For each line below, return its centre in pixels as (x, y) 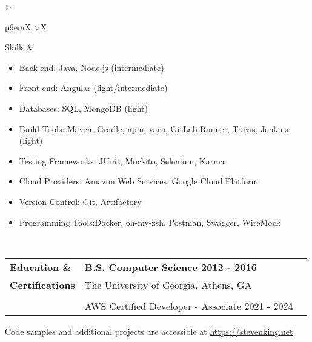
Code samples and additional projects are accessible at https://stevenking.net (149, 331)
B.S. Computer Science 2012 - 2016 (171, 267)
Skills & (19, 47)
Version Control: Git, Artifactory (80, 201)
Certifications (42, 284)
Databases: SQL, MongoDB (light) (83, 108)
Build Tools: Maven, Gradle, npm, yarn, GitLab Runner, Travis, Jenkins (154, 128)
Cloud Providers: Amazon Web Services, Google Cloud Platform (139, 181)
